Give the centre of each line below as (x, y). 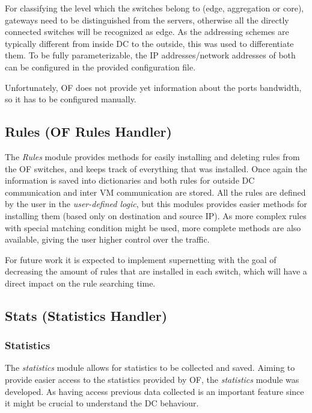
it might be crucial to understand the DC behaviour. (102, 403)
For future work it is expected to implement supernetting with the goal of (141, 259)
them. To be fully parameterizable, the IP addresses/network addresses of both (150, 55)
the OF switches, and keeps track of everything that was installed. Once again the (156, 168)
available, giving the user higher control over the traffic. (107, 239)
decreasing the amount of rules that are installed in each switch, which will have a (156, 271)
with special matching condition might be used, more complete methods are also (153, 227)
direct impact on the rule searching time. (80, 283)
